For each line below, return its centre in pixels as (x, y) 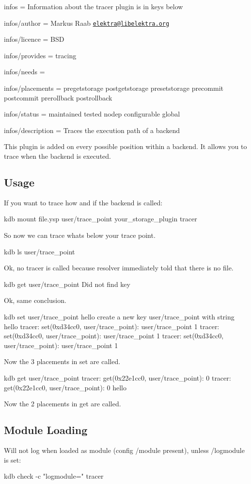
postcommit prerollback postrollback (58, 97)
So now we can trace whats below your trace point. (80, 235)
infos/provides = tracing (40, 55)
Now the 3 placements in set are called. (62, 361)
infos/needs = (24, 72)
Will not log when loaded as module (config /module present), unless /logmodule (124, 450)
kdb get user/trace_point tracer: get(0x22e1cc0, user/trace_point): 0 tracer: (118, 377)
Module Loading (46, 430)
